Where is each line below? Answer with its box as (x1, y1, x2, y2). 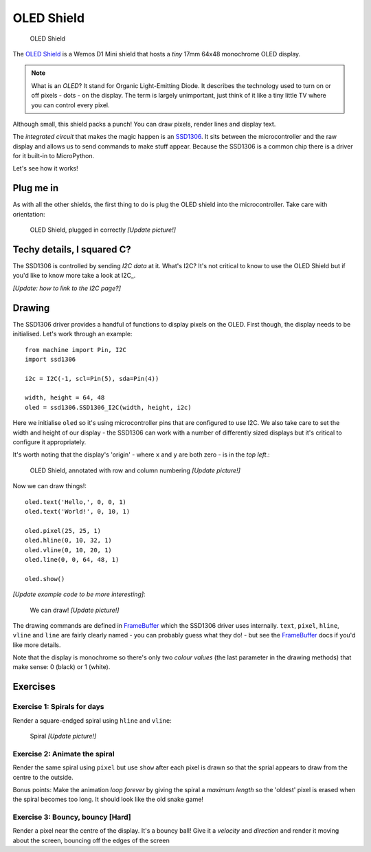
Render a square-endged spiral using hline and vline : (12, 716, 172, 725)
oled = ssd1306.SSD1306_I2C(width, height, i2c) (25, 403, 192, 411)
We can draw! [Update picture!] (30, 606, 120, 614)
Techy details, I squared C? (12, 243, 131, 255)
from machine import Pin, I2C (25, 346, 127, 353)
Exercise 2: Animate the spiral (12, 749, 115, 758)
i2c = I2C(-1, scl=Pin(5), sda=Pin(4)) (25, 375, 159, 382)
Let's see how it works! (12, 164, 78, 173)
